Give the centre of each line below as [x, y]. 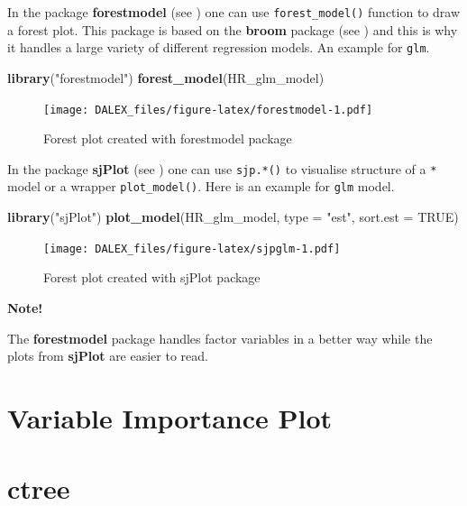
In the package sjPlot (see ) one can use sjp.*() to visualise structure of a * [222, 168]
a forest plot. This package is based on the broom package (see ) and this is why [233, 29]
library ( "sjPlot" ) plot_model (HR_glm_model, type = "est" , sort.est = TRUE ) [233, 217]
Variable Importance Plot [170, 417]
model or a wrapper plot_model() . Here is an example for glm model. [201, 186]
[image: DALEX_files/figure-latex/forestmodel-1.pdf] [208, 110]
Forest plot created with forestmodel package [168, 138]
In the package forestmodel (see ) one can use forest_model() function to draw [233, 12]
